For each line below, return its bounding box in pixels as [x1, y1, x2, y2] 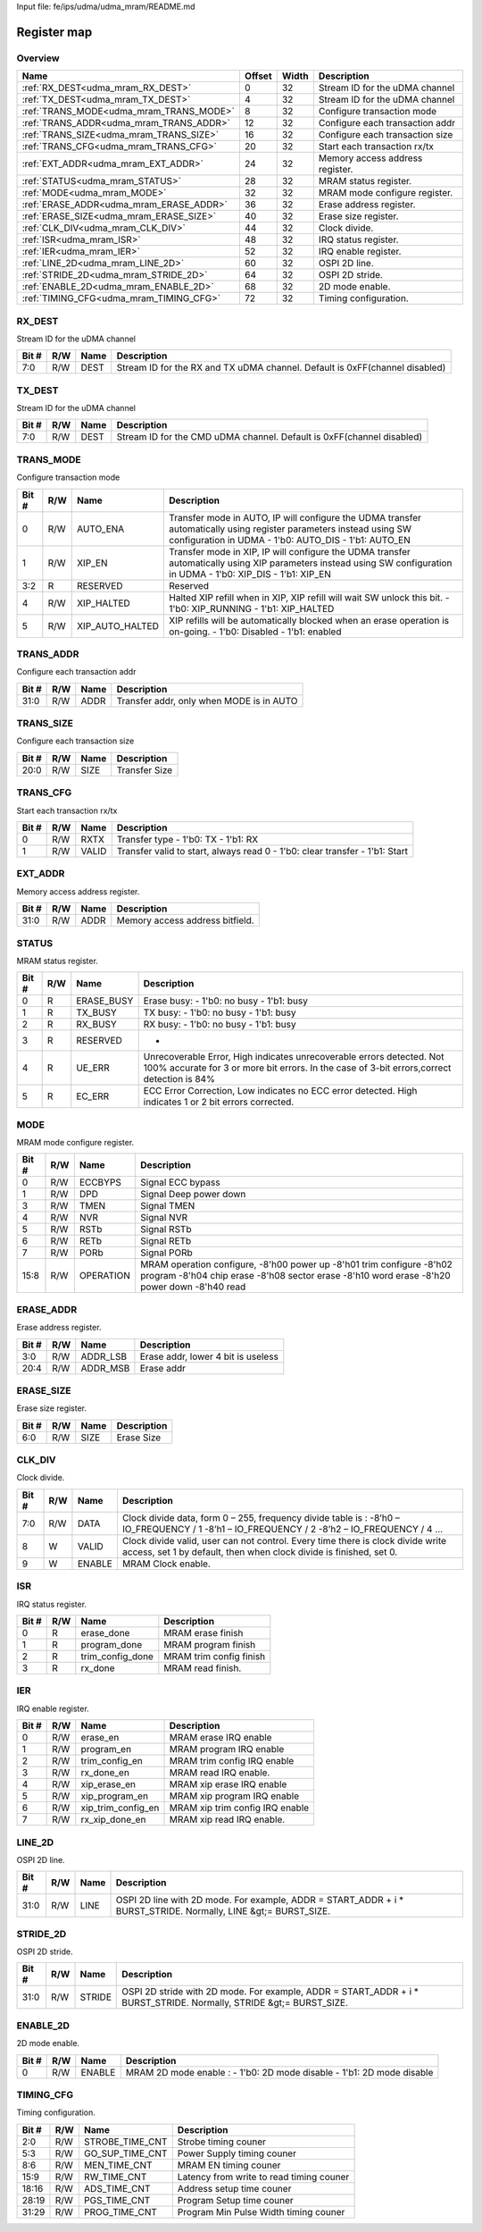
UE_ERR [76, 1061, 111, 1074]
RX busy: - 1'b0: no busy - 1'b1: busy [143, 1019, 296, 1031]
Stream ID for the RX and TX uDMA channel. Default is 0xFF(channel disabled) [116, 362, 446, 374]
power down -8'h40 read [139, 1280, 246, 1293]
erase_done [80, 1626, 130, 1639]
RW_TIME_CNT [83, 2170, 147, 2183]
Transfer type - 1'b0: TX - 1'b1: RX [116, 834, 259, 845]
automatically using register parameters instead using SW [169, 523, 412, 535]
